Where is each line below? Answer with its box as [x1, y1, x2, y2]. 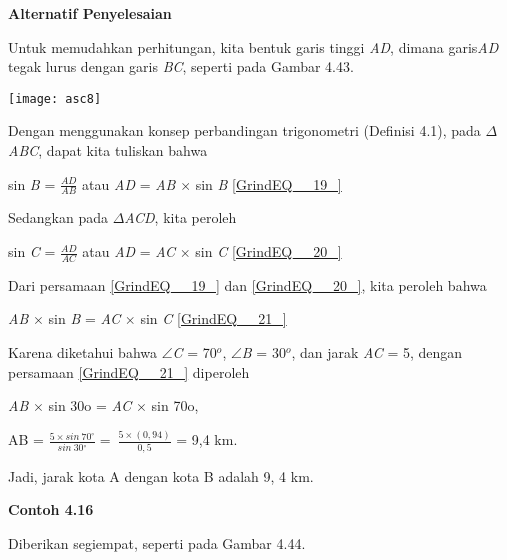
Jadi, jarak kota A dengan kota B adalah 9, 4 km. [8, 465, 314, 486]
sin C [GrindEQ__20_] [195, 241, 342, 262]
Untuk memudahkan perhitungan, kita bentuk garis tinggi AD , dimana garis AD [8, 36, 499, 57]
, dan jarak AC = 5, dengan [291, 342, 463, 363]
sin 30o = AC [48, 395, 132, 416]
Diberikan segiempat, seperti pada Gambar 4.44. [8, 532, 306, 553]
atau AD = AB [82, 173, 176, 194]
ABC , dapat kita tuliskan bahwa [8, 140, 208, 161]
